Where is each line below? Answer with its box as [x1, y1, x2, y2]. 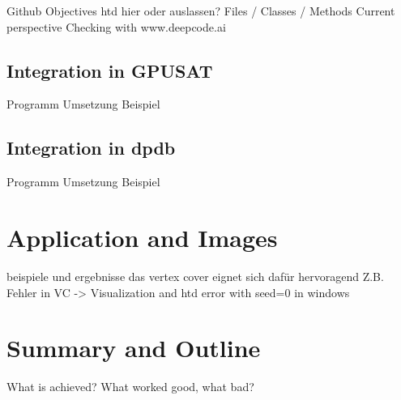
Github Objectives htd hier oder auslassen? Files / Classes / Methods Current [6, 2, 395, 19]
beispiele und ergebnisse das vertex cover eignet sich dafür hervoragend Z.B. [6, 267, 384, 284]
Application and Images [6, 220, 278, 253]
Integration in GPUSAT [6, 57, 213, 83]
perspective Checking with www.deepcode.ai [6, 18, 226, 35]
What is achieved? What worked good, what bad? [6, 378, 254, 395]
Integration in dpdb [6, 135, 176, 160]
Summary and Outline [6, 331, 261, 364]
